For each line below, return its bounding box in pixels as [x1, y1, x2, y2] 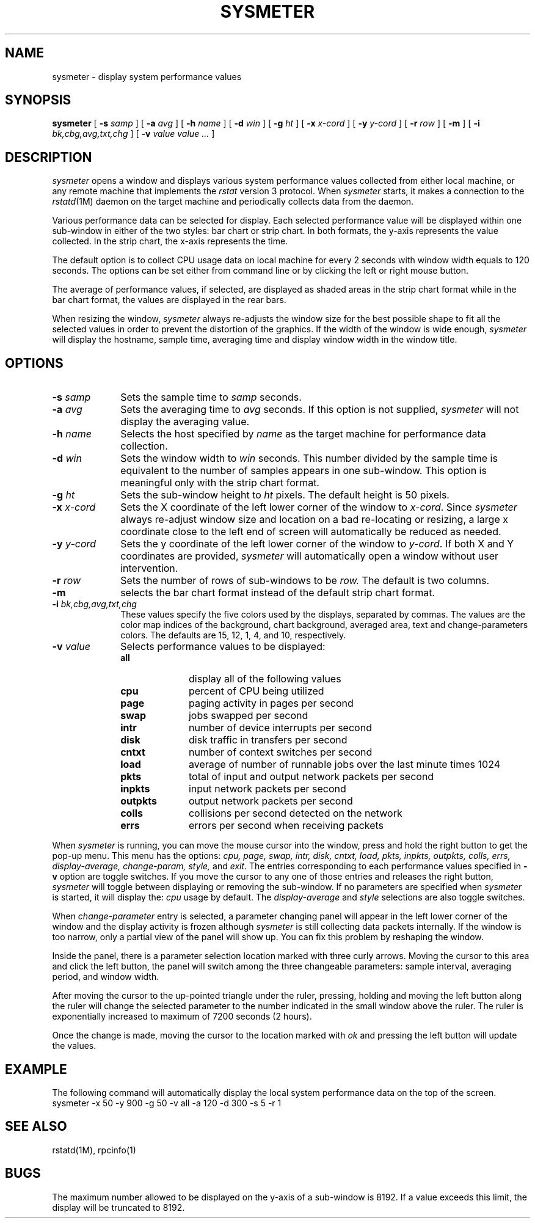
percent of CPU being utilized [188, 685, 324, 698]
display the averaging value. [120, 415, 250, 428]
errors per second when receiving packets [188, 819, 384, 832]
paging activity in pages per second [188, 697, 354, 710]
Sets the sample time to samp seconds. [120, 391, 302, 404]
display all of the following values [188, 673, 341, 685]
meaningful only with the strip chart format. [120, 476, 319, 489]
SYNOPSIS [5, 92, 71, 108]
